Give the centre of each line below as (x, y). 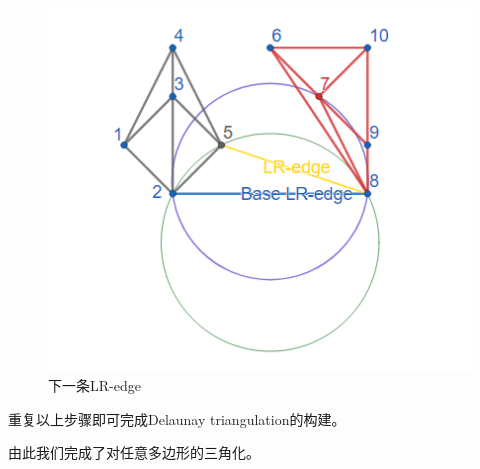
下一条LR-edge (94, 385)
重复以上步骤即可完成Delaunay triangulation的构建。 (177, 418)
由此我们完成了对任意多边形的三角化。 (134, 452)
